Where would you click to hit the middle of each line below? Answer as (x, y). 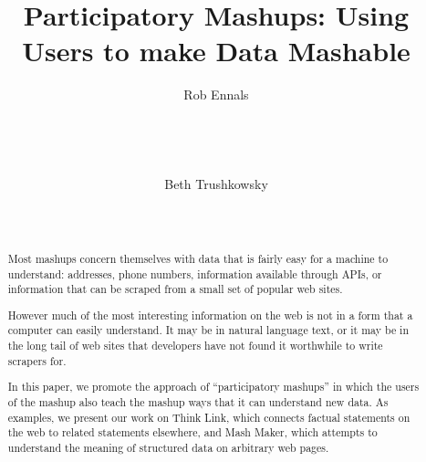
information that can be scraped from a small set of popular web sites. (175, 289)
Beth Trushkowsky (216, 184)
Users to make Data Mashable (216, 51)
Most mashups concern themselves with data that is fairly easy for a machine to (198, 258)
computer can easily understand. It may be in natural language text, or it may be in (208, 330)
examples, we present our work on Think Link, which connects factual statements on (209, 417)
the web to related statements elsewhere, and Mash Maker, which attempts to (192, 432)
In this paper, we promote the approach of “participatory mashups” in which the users (213, 387)
